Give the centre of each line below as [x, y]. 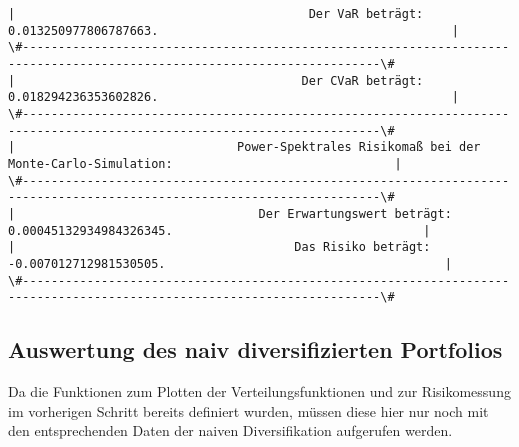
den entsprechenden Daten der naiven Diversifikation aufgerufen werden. [230, 430]
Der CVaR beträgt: [362, 80]
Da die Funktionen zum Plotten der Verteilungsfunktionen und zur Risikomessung [259, 391]
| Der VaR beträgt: [216, 14]
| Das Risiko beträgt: [219, 247]
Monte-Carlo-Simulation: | [205, 163]
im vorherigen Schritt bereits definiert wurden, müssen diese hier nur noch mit [248, 410]
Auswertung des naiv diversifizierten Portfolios [255, 349]
